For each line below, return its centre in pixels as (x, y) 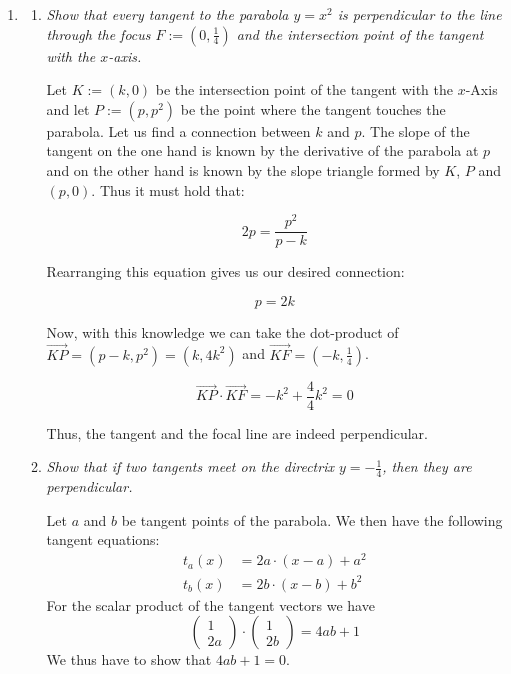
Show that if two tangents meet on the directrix (190, 466)
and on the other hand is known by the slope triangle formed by (243, 169)
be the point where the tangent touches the (313, 108)
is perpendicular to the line (419, 14)
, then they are (427, 466)
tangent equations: (103, 539)
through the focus (98, 33)
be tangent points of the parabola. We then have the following (312, 519)
